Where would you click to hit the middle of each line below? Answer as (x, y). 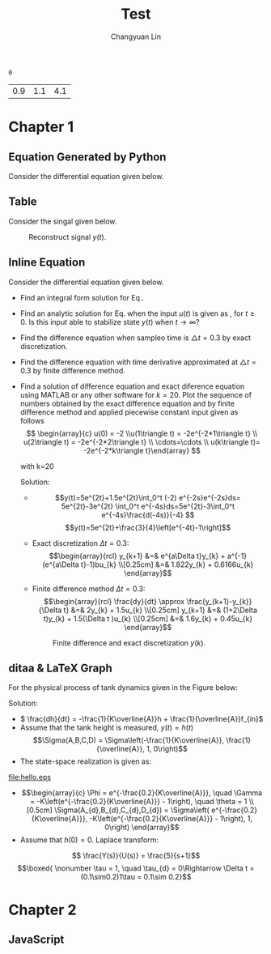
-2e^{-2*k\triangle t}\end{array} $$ (142, 450)
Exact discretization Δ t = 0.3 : (80, 543)
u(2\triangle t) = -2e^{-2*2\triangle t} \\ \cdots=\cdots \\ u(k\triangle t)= (142, 441)
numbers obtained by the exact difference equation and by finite (127, 403)
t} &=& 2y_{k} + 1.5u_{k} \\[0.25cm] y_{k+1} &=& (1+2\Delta (160, 610)
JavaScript (36, 939)
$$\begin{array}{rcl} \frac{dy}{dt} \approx (114, 601)
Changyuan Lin (136, 36)
